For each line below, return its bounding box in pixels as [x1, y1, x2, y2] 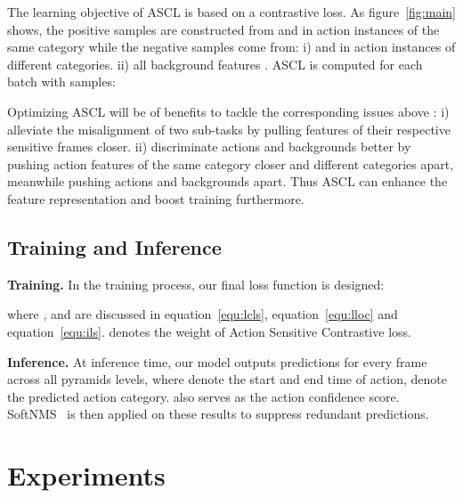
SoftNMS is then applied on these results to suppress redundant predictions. [7, 404, 429, 423]
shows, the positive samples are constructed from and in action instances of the [7, 20, 440, 38]
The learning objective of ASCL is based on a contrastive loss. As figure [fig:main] [7, 3, 456, 20]
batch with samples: [7, 72, 116, 91]
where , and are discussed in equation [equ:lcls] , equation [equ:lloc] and [7, 305, 398, 323]
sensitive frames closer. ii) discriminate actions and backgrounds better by [7, 137, 411, 156]
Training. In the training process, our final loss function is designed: [7, 274, 385, 293]
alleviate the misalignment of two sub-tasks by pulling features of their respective [7, 119, 451, 138]
